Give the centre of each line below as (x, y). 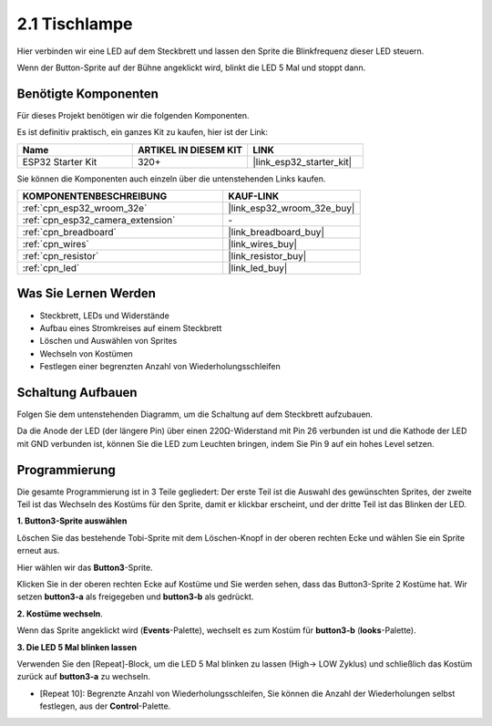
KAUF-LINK (254, 196)
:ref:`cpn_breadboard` (70, 233)
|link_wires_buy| (263, 244)
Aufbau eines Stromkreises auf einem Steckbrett (131, 327)
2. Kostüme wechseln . (60, 613)
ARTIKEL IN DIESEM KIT (190, 150)
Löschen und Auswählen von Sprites (108, 341)
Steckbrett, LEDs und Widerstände (105, 316)
